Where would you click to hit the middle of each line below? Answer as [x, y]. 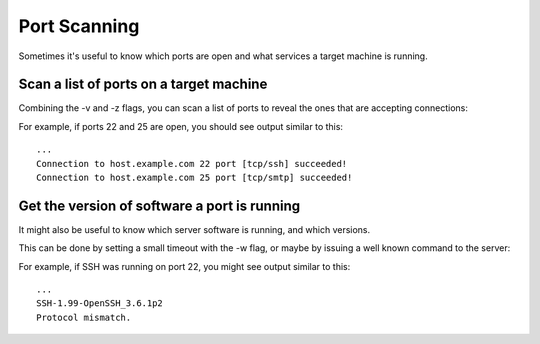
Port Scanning [79, 26]
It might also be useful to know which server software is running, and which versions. [194, 229]
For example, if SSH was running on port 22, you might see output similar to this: [184, 266]
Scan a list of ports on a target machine [143, 84]
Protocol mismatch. [84, 317]
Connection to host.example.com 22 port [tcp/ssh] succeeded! [192, 163]
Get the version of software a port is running [159, 205]
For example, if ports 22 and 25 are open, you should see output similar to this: [181, 126]
